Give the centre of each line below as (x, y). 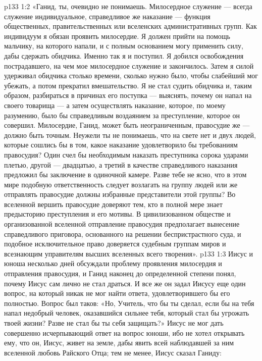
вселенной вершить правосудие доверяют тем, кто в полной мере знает (113, 204)
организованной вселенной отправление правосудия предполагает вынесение (122, 224)
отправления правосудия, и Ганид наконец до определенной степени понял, (120, 273)
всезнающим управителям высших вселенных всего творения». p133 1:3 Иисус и (129, 253)
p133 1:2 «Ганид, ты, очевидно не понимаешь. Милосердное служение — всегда (128, 6)
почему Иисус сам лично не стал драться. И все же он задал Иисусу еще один (125, 283)
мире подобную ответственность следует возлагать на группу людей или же (121, 184)
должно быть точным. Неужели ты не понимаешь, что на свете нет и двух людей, (130, 135)
